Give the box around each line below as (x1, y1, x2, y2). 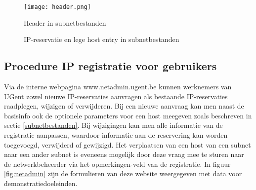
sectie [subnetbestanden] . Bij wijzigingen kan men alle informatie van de (4, 120, 223, 130)
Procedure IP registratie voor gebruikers (4, 58, 217, 74)
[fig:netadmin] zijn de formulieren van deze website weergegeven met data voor (4, 168, 242, 179)
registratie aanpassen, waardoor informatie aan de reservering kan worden (4, 130, 228, 140)
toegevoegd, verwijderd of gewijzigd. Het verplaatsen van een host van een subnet (4, 139, 251, 150)
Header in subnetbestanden (24, 17, 106, 28)
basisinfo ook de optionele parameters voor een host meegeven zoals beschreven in (4, 110, 252, 120)
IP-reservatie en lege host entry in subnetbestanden (24, 34, 179, 44)
